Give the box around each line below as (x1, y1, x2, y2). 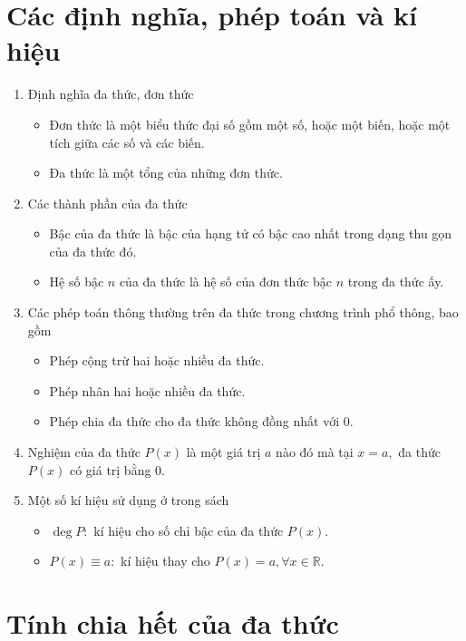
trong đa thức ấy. (347, 272, 444, 291)
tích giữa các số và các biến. (49, 132, 205, 151)
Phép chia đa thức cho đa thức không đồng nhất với (49, 412, 340, 431)
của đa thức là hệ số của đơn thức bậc (119, 272, 333, 291)
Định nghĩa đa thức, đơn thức (27, 84, 194, 103)
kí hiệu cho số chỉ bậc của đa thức (93, 520, 284, 539)
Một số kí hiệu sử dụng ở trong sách (27, 490, 229, 510)
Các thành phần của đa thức (27, 193, 188, 212)
